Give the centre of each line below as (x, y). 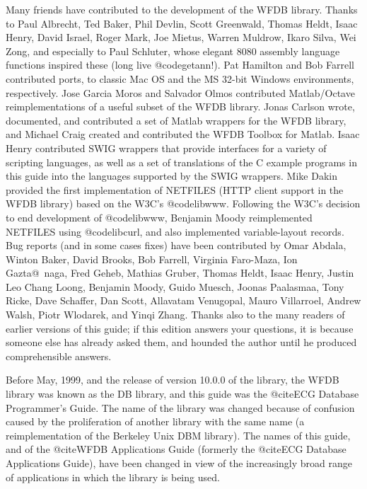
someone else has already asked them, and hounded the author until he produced (181, 342)
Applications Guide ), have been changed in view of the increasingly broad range (179, 463)
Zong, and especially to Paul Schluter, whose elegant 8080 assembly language (173, 51)
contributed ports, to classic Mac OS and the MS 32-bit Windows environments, (180, 78)
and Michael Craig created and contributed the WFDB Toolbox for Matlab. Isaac (183, 134)
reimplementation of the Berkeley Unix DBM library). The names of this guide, (178, 435)
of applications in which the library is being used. (113, 477)
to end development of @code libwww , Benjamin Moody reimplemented (159, 217)
